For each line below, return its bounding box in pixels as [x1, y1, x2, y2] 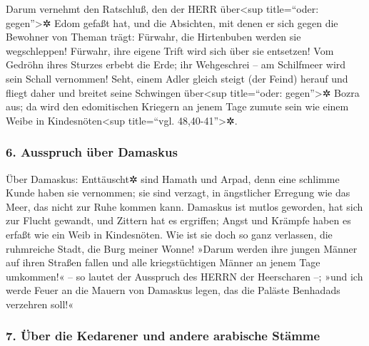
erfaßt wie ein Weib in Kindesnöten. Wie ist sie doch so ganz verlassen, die [6, 226, 333, 241]
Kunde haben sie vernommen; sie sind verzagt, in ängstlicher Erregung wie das [6, 185, 350, 200]
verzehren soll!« [6, 296, 74, 311]
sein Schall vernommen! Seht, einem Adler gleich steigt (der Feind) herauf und [6, 70, 348, 85]
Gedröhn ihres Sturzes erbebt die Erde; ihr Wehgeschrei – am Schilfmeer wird [6, 57, 346, 72]
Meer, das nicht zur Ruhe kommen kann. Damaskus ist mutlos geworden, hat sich [6, 199, 363, 214]
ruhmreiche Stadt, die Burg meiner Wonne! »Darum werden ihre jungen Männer [6, 241, 358, 256]
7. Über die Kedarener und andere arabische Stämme [6, 327, 320, 345]
